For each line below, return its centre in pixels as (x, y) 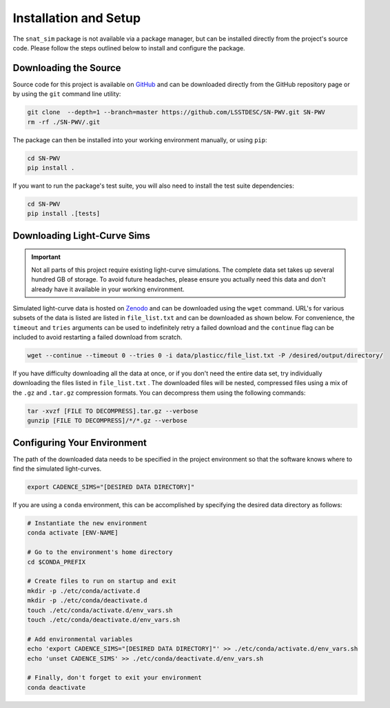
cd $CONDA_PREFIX (57, 562)
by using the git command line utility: (67, 94)
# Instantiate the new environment (87, 523)
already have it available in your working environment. (108, 289)
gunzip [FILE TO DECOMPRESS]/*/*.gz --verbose (107, 421)
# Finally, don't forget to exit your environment (115, 678)
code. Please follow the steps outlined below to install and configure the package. (129, 48)
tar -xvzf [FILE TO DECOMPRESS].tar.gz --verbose (113, 411)
